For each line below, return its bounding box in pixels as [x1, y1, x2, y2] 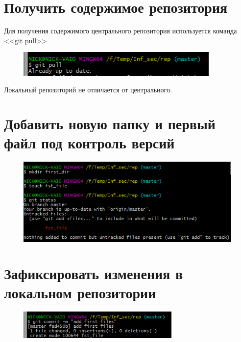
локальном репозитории [4, 282, 156, 302]
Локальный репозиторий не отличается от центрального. [4, 85, 172, 95]
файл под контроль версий [4, 133, 175, 153]
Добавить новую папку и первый [4, 114, 216, 134]
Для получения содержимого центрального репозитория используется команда [4, 26, 237, 36]
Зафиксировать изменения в [4, 263, 183, 283]
